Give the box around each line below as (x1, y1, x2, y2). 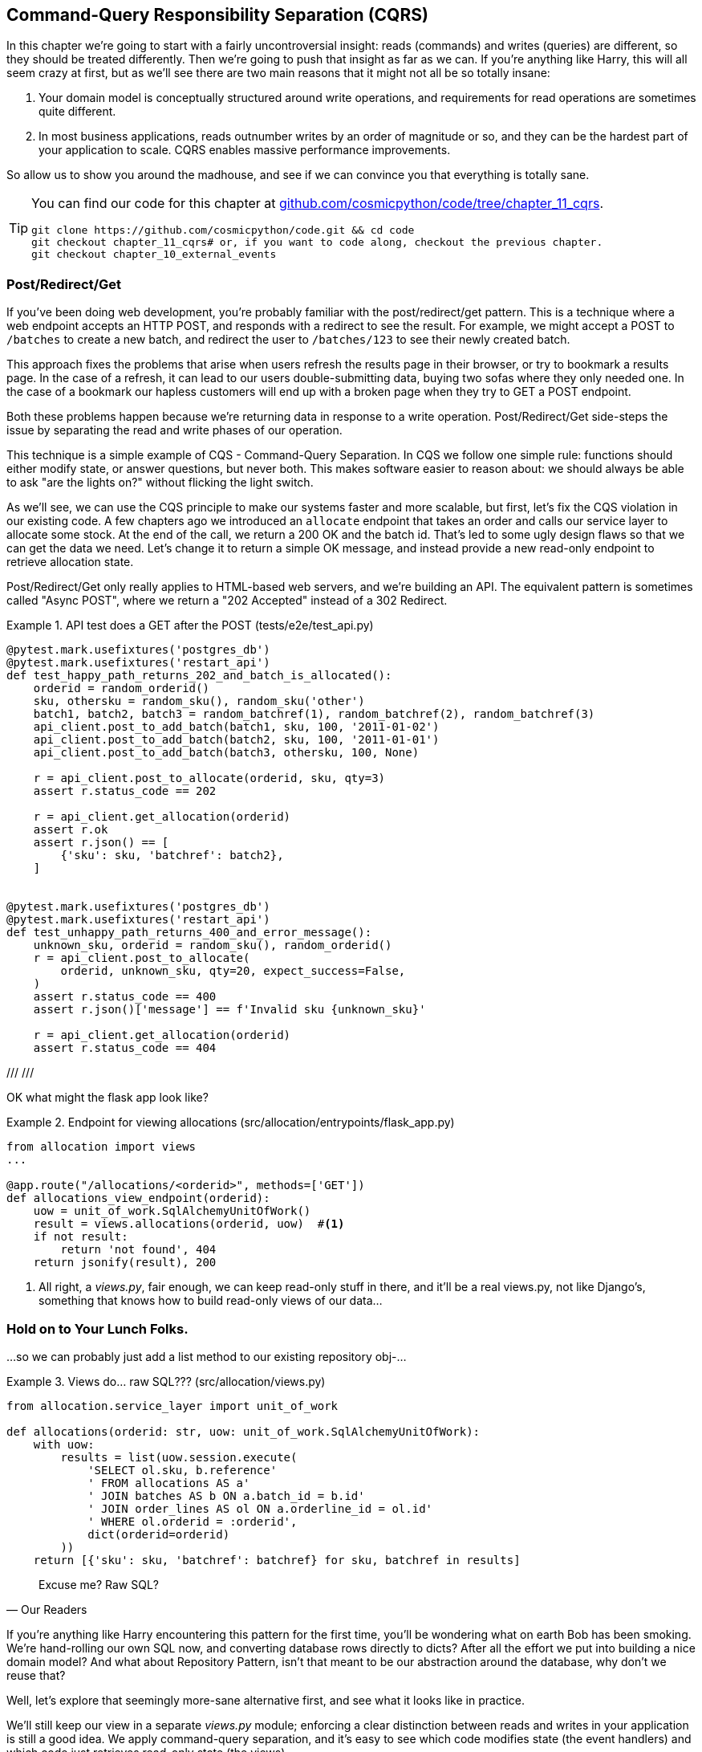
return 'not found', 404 (60, 1243, 217, 1257)
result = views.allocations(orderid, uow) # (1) (33, 1217, 345, 1231)
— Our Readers (6, 1602, 87, 1616)
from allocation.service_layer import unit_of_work (6, 1399, 339, 1412)
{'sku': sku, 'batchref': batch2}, (60, 849, 284, 862)
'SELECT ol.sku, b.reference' (87, 1463, 278, 1477)
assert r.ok (33, 823, 108, 837)
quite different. (39, 104, 116, 119)
